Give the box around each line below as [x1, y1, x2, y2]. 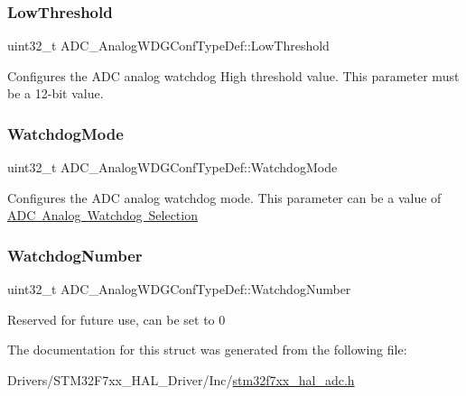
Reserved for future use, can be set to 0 [7, 309, 226, 328]
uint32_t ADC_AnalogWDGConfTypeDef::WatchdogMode [7, 158, 338, 177]
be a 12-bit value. [7, 84, 104, 103]
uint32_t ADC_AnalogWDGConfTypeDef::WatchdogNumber [7, 280, 351, 299]
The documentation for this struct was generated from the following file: [7, 340, 407, 359]
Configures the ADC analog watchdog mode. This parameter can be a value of [7, 188, 442, 207]
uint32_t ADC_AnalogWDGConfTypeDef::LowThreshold [7, 36, 330, 55]
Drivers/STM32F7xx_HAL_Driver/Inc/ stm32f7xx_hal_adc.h [7, 371, 355, 389]
